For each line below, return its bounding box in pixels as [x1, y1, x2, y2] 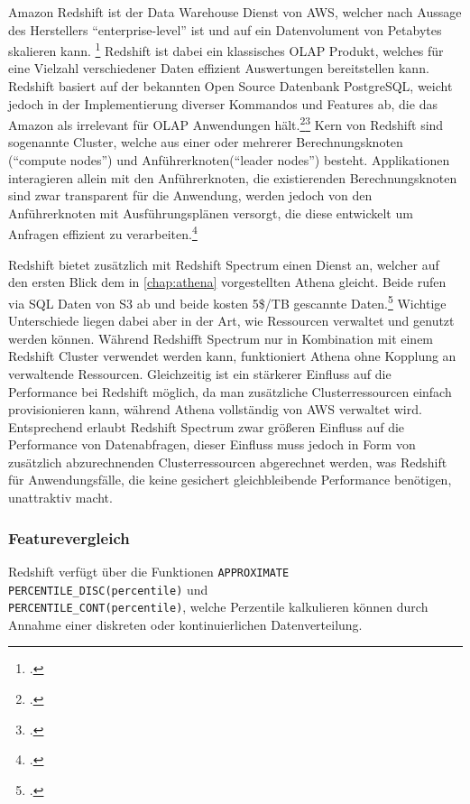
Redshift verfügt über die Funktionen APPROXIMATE [8, 561, 290, 580]
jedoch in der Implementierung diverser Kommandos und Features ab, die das [8, 94, 438, 113]
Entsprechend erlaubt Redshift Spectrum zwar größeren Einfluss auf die [8, 417, 405, 436]
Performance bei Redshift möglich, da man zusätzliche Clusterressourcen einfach [8, 382, 452, 401]
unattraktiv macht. [8, 488, 113, 507]
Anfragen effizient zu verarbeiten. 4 [8, 222, 198, 244]
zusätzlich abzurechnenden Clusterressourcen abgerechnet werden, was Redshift [8, 452, 447, 471]
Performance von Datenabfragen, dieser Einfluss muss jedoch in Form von [8, 435, 416, 454]
